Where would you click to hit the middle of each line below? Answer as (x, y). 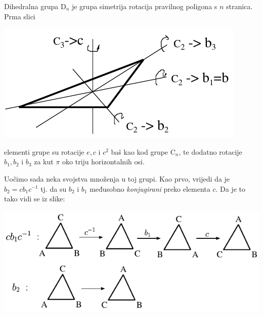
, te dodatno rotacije (210, 151)
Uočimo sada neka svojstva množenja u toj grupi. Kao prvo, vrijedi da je (117, 178)
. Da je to (230, 188)
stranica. (239, 6)
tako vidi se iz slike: (35, 199)
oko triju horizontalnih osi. (103, 162)
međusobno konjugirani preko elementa (150, 188)
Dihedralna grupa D (35, 6)
